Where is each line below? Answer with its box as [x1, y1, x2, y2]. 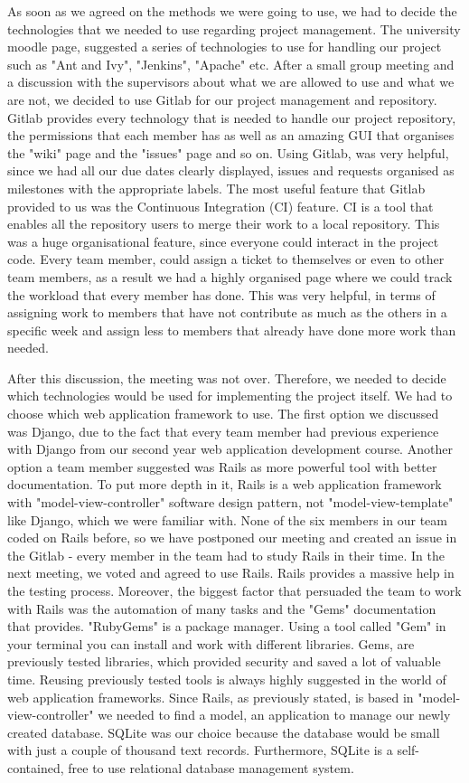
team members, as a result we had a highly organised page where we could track [7, 267, 453, 286]
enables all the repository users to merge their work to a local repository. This [7, 214, 440, 233]
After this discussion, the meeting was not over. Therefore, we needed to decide [7, 368, 446, 387]
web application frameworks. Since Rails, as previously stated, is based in [7, 687, 414, 706]
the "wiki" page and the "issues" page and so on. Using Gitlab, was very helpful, [7, 143, 449, 162]
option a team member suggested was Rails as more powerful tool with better [7, 457, 437, 476]
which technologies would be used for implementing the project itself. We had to [7, 386, 453, 405]
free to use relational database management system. [68, 758, 354, 777]
